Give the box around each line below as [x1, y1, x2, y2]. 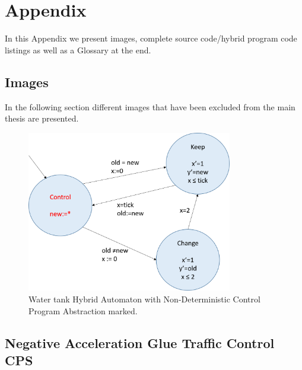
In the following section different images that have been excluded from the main [5, 100, 295, 113]
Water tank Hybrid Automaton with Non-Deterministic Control [28, 292, 260, 305]
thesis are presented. [5, 112, 79, 125]
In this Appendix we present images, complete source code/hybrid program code [5, 32, 297, 44]
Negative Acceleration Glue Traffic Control [5, 333, 275, 352]
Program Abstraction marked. [28, 304, 138, 317]
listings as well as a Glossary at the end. [5, 43, 151, 56]
